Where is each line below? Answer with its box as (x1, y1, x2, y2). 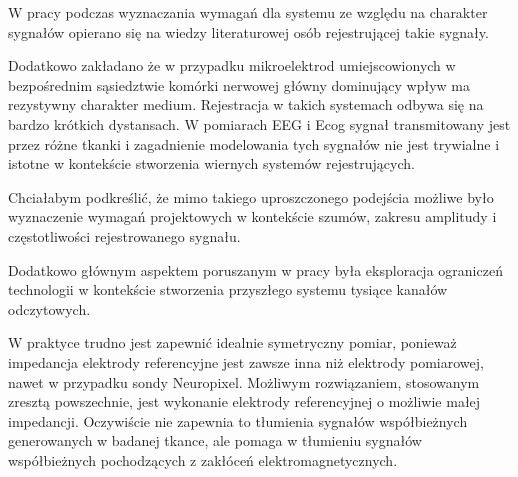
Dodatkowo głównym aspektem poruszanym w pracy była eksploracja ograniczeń (8, 259, 503, 280)
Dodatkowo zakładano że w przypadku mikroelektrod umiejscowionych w (8, 55, 456, 76)
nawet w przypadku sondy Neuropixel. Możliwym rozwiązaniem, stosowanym (8, 371, 480, 392)
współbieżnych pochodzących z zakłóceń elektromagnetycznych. (8, 449, 398, 470)
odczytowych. (8, 298, 91, 319)
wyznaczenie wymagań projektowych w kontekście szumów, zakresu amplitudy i (8, 206, 497, 227)
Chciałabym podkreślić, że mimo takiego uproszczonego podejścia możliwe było (8, 186, 494, 207)
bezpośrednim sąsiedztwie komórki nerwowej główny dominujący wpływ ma (8, 74, 470, 95)
